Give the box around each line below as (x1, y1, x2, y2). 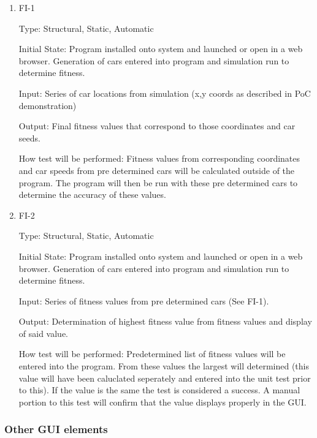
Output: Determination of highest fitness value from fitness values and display (18, 315, 312, 328)
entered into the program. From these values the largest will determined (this (18, 360, 310, 372)
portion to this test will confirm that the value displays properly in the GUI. (18, 395, 307, 408)
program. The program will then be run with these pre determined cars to (18, 176, 298, 189)
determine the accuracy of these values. (18, 188, 166, 201)
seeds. (18, 131, 40, 144)
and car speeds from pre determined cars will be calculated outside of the (18, 164, 295, 176)
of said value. (18, 327, 68, 339)
